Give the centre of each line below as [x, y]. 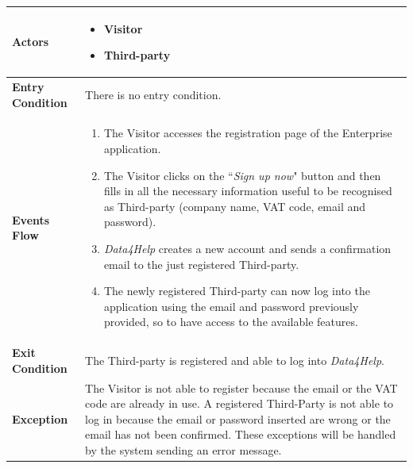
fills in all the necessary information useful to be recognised [248, 191]
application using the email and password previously [231, 306]
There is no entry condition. [153, 94]
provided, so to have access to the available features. [231, 322]
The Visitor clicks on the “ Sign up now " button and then [242, 175]
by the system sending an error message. [183, 449]
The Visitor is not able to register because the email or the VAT [241, 387]
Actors [31, 42]
